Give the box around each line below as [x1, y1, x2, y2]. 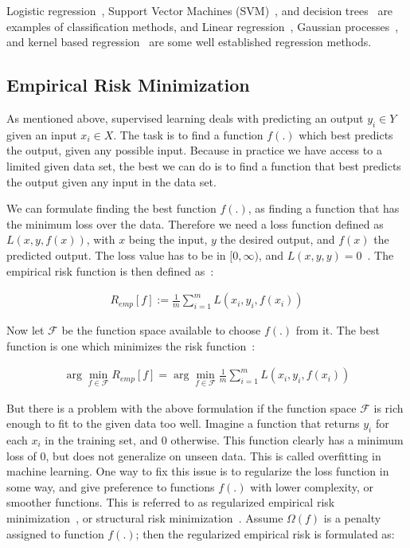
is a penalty [323, 509, 381, 526]
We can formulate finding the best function [6, 200, 217, 217]
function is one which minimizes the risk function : [6, 337, 256, 354]
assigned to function [6, 525, 104, 542]
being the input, [128, 231, 208, 248]
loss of [6, 447, 37, 464]
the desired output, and [220, 231, 335, 248]
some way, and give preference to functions [6, 478, 215, 495]
